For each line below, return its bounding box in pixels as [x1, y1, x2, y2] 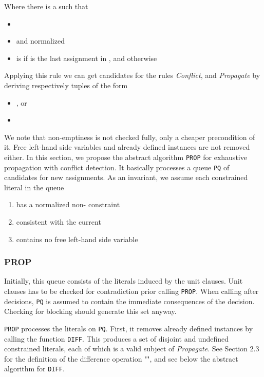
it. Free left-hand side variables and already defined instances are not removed [4, 142, 250, 152]
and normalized [16, 35, 65, 46]
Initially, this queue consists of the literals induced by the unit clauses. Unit [4, 275, 243, 286]
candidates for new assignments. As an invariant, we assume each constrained [4, 172, 248, 183]
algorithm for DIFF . [4, 363, 65, 374]
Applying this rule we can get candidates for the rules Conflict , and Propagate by [4, 70, 260, 81]
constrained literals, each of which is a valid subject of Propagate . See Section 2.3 [4, 343, 259, 354]
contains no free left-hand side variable [16, 233, 138, 244]
